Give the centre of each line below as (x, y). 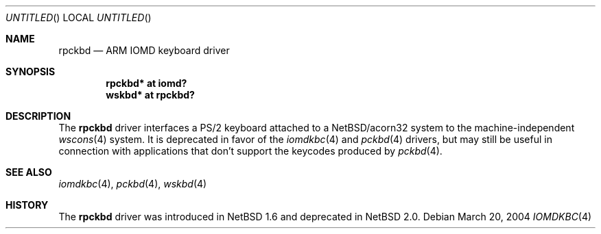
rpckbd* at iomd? (146, 83)
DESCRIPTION (38, 116)
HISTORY (27, 205)
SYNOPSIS (31, 71)
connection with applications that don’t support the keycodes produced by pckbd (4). (250, 151)
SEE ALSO (29, 172)
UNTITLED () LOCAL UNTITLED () (79, 17)
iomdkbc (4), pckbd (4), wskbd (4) (133, 184)
